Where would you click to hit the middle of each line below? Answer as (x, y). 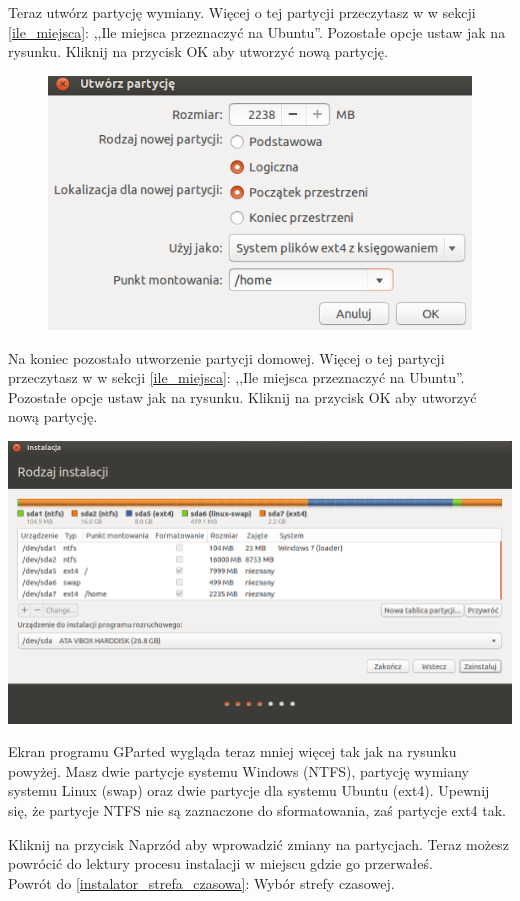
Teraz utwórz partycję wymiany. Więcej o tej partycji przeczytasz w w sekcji (242, 12)
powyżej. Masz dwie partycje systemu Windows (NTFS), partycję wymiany (239, 770)
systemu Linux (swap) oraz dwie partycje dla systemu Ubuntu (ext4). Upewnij (249, 790)
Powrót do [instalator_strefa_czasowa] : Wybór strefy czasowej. (201, 882)
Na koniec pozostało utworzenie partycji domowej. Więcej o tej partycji (226, 357)
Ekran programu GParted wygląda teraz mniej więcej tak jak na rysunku (232, 751)
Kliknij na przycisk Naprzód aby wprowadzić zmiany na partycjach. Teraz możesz (258, 843)
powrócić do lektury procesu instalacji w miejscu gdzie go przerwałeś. (220, 863)
